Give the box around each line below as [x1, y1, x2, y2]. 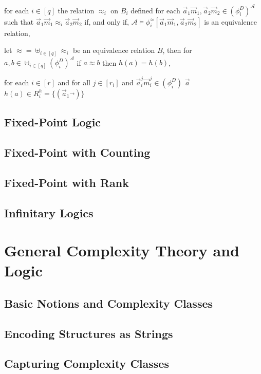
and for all [58, 77, 90, 87]
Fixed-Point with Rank [4, 174, 129, 190]
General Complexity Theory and [4, 240, 239, 261]
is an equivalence [204, 16, 257, 27]
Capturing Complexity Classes [4, 356, 169, 371]
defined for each [130, 5, 180, 15]
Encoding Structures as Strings [4, 325, 173, 341]
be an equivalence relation [73, 45, 155, 55]
